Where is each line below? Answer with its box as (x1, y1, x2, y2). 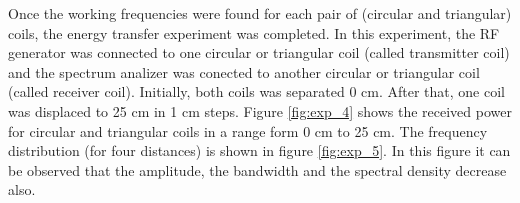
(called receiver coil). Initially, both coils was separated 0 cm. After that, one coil (8, 81, 505, 102)
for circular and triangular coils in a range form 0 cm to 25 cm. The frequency (8, 120, 488, 141)
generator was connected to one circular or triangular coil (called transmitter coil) (8, 42, 510, 63)
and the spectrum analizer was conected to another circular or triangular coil (8, 61, 480, 82)
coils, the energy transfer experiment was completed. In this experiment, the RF (8, 22, 500, 43)
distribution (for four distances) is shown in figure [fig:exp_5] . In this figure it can (8, 140, 511, 161)
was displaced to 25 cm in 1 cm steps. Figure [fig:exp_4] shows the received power (8, 100, 512, 121)
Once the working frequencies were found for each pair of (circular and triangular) (8, 3, 512, 23)
